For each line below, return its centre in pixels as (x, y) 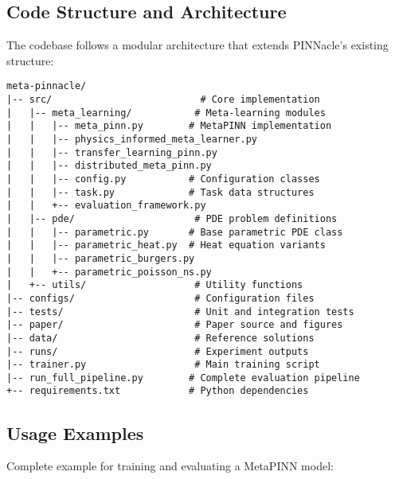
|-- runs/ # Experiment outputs (158, 351)
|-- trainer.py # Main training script (163, 365)
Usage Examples (75, 432)
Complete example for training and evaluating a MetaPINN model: (170, 466)
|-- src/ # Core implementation (163, 100)
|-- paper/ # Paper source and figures (175, 325)
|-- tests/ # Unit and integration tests (180, 312)
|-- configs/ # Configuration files (160, 298)
